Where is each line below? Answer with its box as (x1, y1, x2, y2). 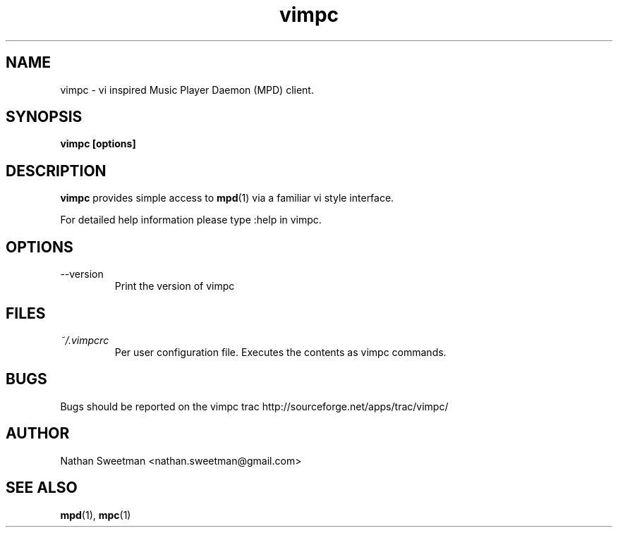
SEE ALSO (6, 479, 78, 497)
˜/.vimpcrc (60, 333, 109, 346)
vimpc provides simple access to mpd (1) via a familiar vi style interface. (60, 192, 394, 204)
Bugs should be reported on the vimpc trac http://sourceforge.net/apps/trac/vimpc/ (60, 400, 449, 412)
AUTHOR (6, 424, 70, 443)
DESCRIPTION (6, 161, 107, 180)
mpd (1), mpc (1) (60, 508, 131, 521)
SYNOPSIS (6, 108, 83, 126)
